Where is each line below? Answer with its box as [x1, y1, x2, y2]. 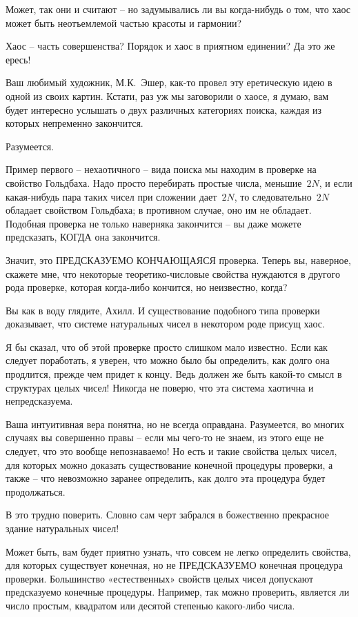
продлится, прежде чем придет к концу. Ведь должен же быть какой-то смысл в [6, 367, 342, 381]
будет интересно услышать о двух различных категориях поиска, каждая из [6, 102, 322, 117]
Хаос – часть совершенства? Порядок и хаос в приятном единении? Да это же [6, 39, 335, 53]
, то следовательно [234, 189, 312, 203]
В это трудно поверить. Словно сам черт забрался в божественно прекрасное [6, 507, 330, 522]
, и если [319, 175, 352, 190]
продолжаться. [6, 484, 66, 498]
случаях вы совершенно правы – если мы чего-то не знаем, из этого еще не [6, 430, 324, 445]
